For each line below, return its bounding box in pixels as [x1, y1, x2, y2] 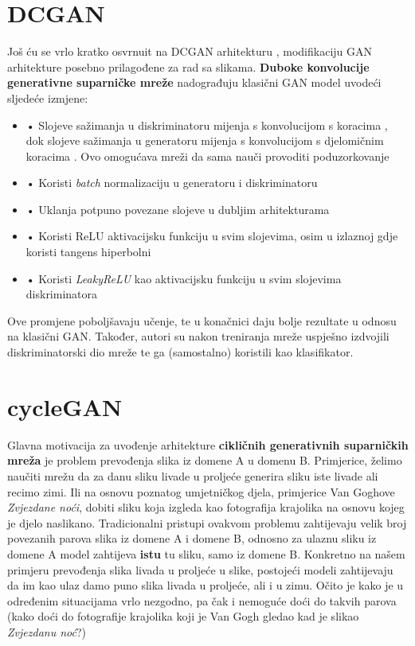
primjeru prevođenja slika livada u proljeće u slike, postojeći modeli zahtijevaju [7, 561, 393, 578]
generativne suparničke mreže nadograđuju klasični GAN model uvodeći [7, 74, 382, 91]
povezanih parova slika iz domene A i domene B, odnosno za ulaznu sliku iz [7, 530, 377, 547]
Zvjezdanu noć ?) [7, 623, 87, 640]
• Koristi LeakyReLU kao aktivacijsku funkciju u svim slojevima [25, 270, 342, 286]
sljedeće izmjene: [7, 89, 88, 106]
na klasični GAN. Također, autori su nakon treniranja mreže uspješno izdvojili [7, 328, 390, 344]
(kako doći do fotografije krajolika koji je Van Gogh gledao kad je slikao [7, 608, 359, 625]
